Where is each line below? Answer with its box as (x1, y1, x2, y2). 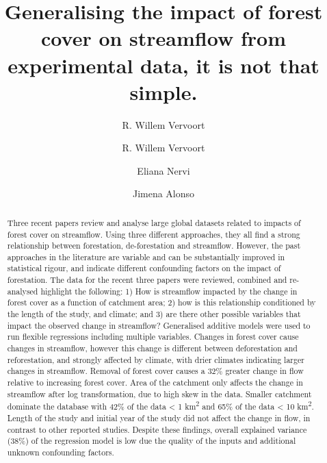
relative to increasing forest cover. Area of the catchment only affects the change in (7, 377, 303, 388)
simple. (129, 77, 198, 105)
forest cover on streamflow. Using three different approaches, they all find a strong (7, 228, 300, 240)
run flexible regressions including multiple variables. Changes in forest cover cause (7, 331, 299, 342)
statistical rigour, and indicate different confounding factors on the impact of (7, 262, 281, 274)
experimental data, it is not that (8, 51, 319, 79)
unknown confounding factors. (7, 446, 114, 458)
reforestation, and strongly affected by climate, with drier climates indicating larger (7, 353, 304, 365)
